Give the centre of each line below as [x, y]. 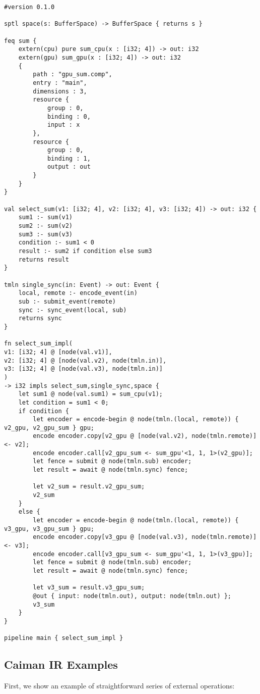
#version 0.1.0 [29, 7]
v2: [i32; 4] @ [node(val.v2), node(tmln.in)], [85, 360]
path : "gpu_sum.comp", [73, 75]
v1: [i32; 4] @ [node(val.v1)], [58, 352]
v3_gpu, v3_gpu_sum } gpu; [49, 529]
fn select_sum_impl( [39, 344]
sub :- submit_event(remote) [67, 301]
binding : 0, [69, 116]
